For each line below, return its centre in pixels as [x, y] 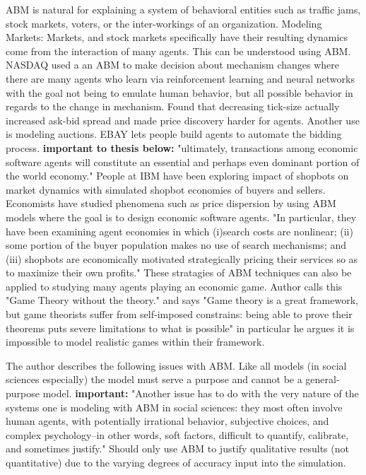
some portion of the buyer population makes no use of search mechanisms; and [176, 245]
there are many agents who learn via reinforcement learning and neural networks [180, 78]
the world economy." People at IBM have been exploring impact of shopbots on [177, 176]
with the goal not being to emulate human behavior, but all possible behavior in [179, 92]
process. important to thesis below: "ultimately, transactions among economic [182, 147]
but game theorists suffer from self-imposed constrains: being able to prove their [179, 314]
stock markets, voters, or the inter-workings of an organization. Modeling [164, 23]
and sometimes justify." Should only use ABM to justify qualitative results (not [177, 448]
